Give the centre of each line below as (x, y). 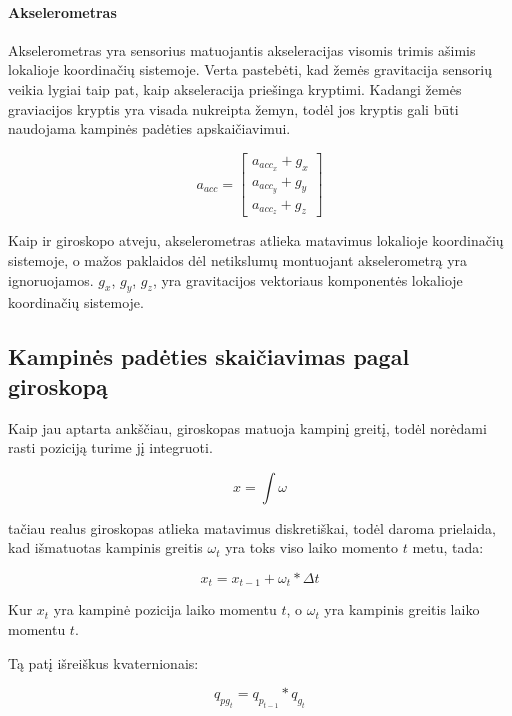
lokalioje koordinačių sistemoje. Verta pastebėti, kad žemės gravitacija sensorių (250, 69)
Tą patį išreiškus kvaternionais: (103, 662)
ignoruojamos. (51, 279)
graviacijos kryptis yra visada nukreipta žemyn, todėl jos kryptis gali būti (233, 108)
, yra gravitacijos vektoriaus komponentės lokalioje (307, 279)
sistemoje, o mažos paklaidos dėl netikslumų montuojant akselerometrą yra (238, 260)
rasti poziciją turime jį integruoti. (110, 447)
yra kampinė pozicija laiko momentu (165, 609)
